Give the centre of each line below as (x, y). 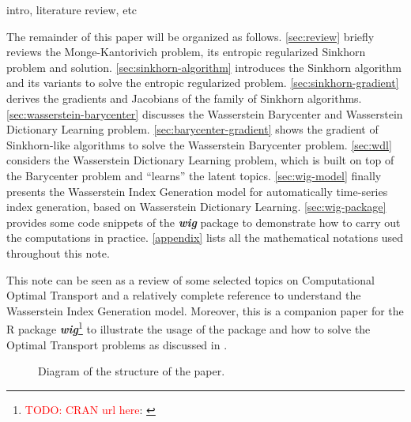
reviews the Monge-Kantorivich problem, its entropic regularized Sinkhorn (186, 52)
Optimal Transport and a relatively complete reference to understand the (184, 295)
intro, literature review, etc (72, 9)
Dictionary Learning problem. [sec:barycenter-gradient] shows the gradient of (192, 129)
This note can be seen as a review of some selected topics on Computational (190, 279)
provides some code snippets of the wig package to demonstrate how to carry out (204, 222)
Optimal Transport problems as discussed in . (117, 344)
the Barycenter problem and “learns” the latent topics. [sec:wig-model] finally (194, 175)
